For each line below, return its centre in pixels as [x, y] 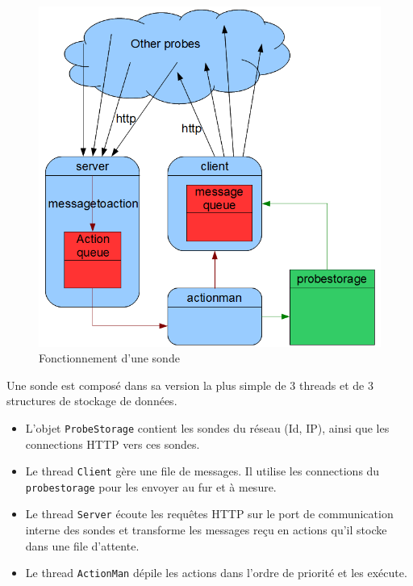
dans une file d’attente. [82, 545]
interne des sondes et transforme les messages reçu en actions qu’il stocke [206, 530]
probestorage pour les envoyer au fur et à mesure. [151, 486]
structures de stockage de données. [92, 401]
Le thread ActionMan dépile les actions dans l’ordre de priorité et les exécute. [216, 573]
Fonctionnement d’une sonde [109, 358]
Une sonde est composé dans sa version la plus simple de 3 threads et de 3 [190, 385]
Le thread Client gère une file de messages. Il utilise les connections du [202, 471]
